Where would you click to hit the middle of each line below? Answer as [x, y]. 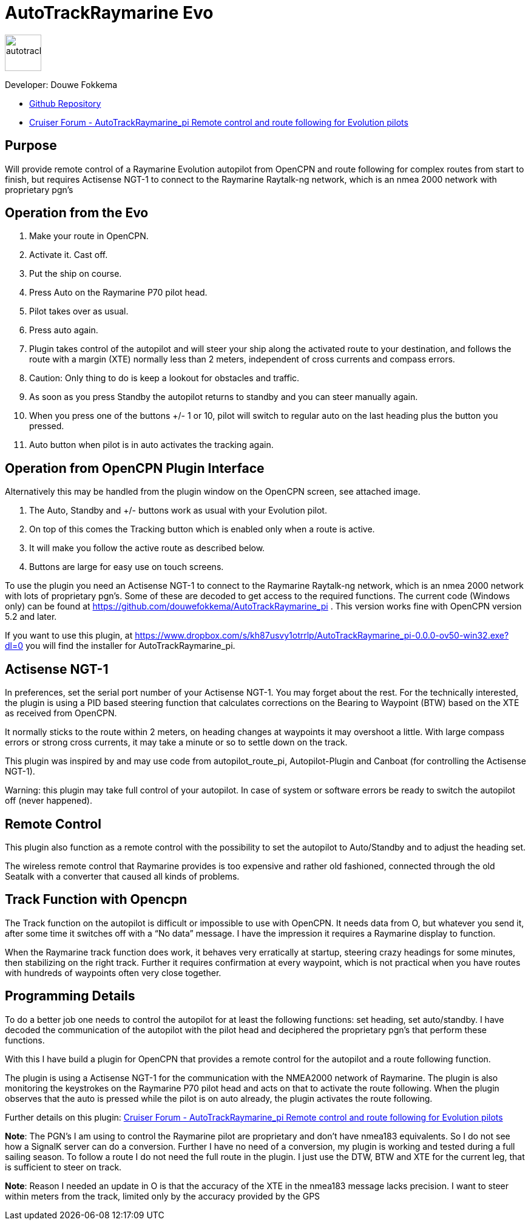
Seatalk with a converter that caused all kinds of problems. [122, 876]
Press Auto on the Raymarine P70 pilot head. [118, 293]
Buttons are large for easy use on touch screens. [127, 567]
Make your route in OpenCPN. [89, 236]
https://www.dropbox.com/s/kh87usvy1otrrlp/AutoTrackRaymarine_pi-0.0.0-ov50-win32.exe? [322, 636]
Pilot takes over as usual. [79, 311]
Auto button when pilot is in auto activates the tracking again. [151, 445]
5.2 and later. [31, 617]
